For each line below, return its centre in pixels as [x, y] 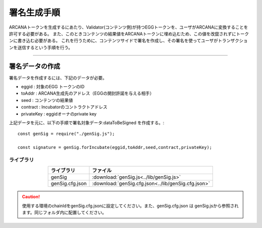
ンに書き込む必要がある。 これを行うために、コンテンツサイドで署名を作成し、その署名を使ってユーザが [114, 41]
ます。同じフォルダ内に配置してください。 [64, 212]
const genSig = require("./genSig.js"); [66, 134]
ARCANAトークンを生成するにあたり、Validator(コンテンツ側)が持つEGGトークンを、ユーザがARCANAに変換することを [129, 27]
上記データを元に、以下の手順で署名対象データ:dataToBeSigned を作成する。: [87, 122]
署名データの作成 [34, 66]
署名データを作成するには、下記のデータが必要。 [58, 78]
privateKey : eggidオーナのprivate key [59, 114]
